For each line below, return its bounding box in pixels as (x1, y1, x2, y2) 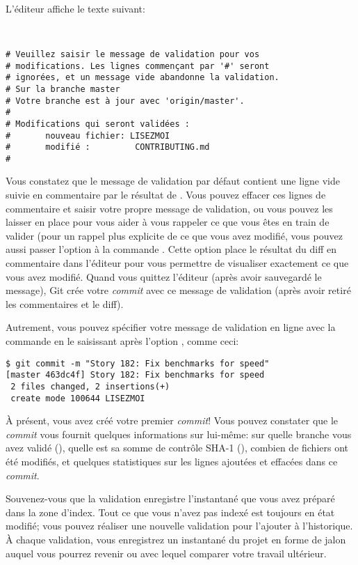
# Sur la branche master (6, 84, 120, 94)
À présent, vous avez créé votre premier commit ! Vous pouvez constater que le (6, 413, 339, 428)
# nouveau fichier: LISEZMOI (6, 130, 170, 141)
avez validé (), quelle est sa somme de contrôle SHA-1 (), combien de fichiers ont (6, 440, 349, 455)
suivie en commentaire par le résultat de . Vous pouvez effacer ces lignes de (6, 187, 326, 202)
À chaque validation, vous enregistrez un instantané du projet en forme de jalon (6, 532, 346, 546)
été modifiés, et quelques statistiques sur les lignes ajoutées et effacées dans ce (6, 454, 338, 468)
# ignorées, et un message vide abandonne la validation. (6, 72, 279, 83)
